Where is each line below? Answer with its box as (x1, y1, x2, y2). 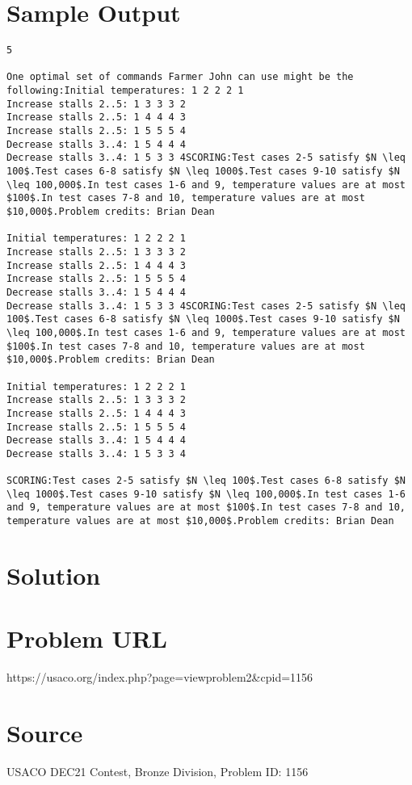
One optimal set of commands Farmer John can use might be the (6, 71, 354, 83)
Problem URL (6, 622, 167, 655)
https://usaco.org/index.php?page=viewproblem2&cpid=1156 (6, 669, 313, 686)
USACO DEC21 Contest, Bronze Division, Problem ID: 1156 (6, 762, 309, 779)
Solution (6, 558, 101, 591)
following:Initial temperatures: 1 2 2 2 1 (6, 85, 244, 97)
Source (6, 716, 83, 749)
